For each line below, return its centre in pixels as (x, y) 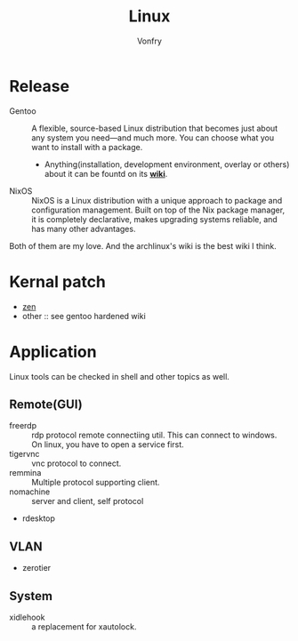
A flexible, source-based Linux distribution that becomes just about (155, 128)
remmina (25, 473)
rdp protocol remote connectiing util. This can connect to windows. (154, 435)
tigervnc (24, 454)
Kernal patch (58, 281)
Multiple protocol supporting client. (96, 483)
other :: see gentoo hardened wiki (84, 316)
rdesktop (39, 518)
